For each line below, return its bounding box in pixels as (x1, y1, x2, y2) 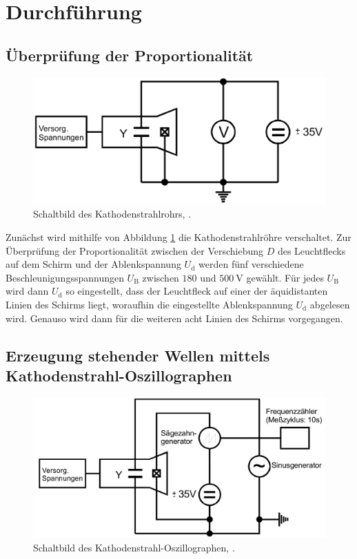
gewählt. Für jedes (246, 270, 324, 284)
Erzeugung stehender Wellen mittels (6, 344, 270, 366)
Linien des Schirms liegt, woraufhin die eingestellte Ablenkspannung (6, 297, 293, 311)
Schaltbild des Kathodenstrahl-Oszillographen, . (33, 540, 235, 554)
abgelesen (309, 297, 350, 311)
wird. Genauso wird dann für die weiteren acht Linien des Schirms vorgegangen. (6, 310, 343, 325)
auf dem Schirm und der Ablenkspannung (6, 257, 181, 271)
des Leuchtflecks (277, 243, 346, 257)
